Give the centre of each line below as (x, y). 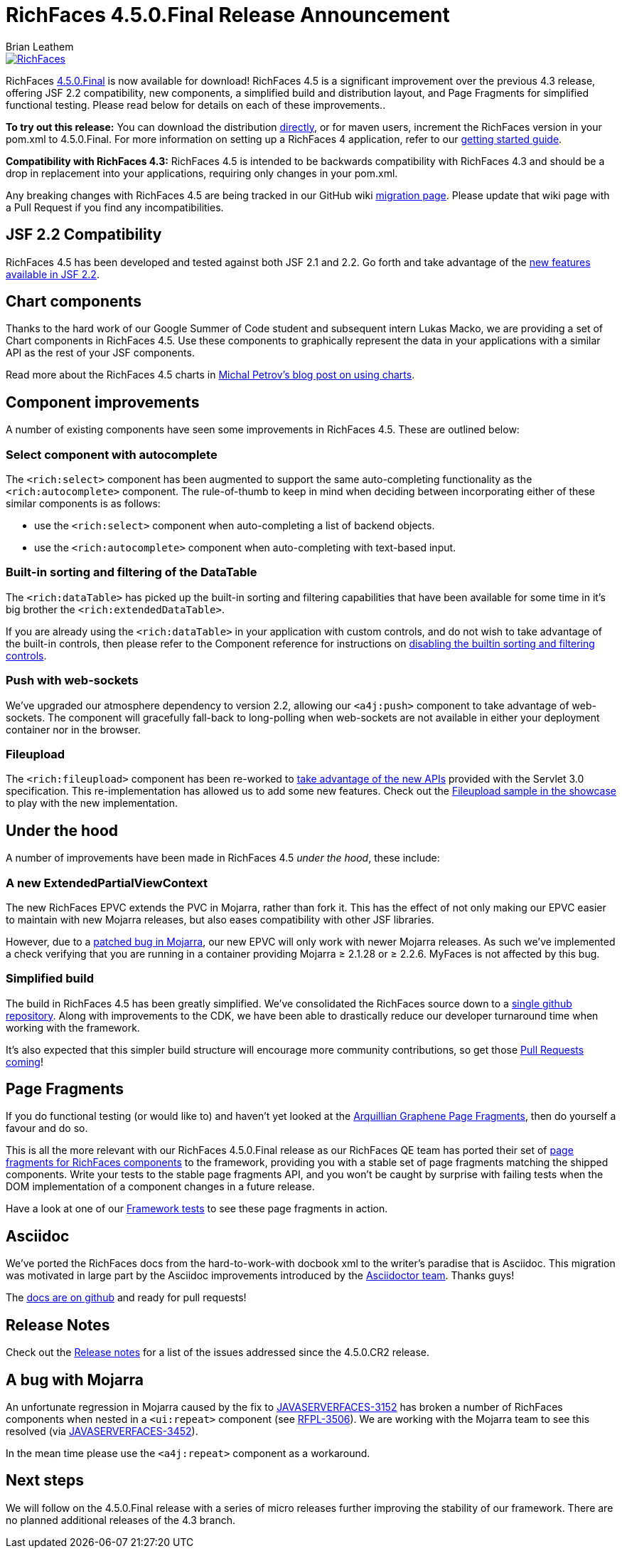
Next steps (45, 1481)
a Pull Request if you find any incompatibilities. (115, 207)
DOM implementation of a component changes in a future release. (160, 1187)
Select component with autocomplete (112, 454)
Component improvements (103, 402)
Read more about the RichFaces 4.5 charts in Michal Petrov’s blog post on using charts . (210, 375)
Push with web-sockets (72, 681)
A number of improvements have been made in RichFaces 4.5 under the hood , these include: (223, 858)
